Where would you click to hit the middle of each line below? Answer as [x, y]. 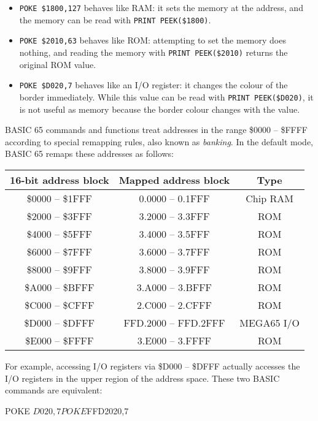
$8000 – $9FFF [59, 269]
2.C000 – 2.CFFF [174, 305]
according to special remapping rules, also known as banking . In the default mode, [159, 141]
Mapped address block [174, 180]
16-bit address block [60, 180]
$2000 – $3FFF [59, 216]
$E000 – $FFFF [60, 340]
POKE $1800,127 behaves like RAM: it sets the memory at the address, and [161, 7]
